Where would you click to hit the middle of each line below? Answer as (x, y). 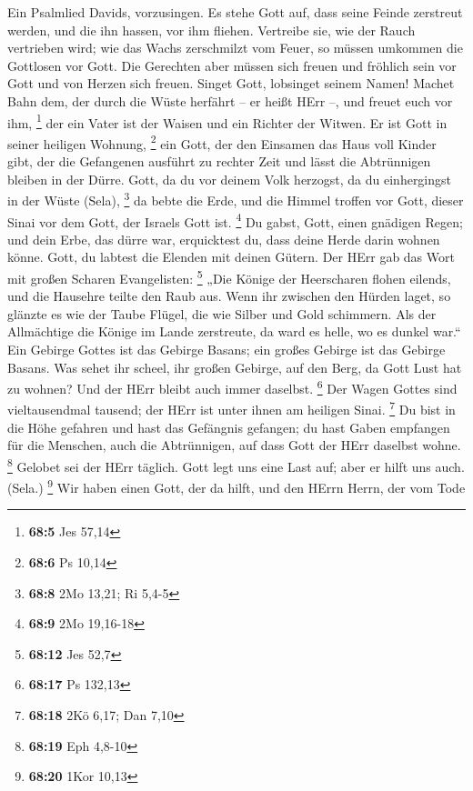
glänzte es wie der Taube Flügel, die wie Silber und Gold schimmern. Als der (222, 313)
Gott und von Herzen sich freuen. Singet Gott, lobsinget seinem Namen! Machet (231, 83)
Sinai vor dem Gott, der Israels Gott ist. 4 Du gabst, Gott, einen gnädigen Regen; (235, 220)
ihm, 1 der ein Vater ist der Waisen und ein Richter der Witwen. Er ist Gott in (227, 121)
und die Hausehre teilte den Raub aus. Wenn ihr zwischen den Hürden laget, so (229, 296)
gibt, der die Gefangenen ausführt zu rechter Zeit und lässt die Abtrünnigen (219, 161)
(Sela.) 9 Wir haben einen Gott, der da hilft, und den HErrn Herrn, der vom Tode (236, 486)
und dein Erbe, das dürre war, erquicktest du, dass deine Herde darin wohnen (224, 239)
